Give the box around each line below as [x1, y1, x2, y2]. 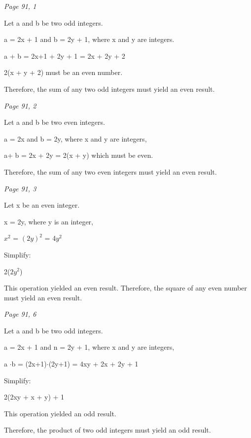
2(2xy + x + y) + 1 [4, 392, 65, 402]
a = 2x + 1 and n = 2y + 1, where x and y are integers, [4, 342, 175, 352]
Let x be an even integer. [4, 200, 80, 210]
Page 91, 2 [4, 100, 36, 110]
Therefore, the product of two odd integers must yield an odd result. [4, 425, 211, 435]
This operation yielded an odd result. [4, 408, 116, 418]
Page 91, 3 [4, 183, 36, 193]
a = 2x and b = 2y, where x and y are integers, [4, 133, 147, 144]
